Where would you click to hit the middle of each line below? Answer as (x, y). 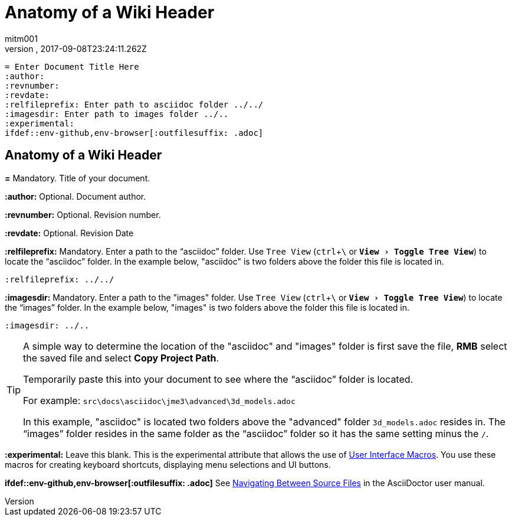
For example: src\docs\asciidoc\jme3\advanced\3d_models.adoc (159, 400)
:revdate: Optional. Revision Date (69, 233)
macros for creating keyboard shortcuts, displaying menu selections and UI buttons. (168, 464)
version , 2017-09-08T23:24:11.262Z (76, 48)
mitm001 (21, 38)
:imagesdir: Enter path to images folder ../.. (117, 114)
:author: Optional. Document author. (76, 196)
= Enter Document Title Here (72, 66)
